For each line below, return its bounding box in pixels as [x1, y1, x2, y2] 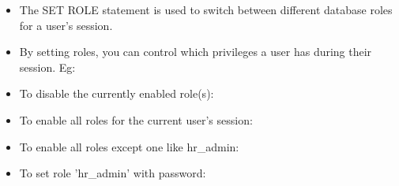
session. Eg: [19, 58, 76, 75]
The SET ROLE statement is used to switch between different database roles [19, 2, 393, 17]
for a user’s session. [19, 17, 113, 33]
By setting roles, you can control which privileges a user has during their [19, 43, 372, 60]
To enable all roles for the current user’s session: [19, 111, 253, 128]
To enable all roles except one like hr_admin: [19, 138, 239, 154]
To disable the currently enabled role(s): [19, 85, 214, 102]
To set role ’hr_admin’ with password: [19, 165, 206, 181]
